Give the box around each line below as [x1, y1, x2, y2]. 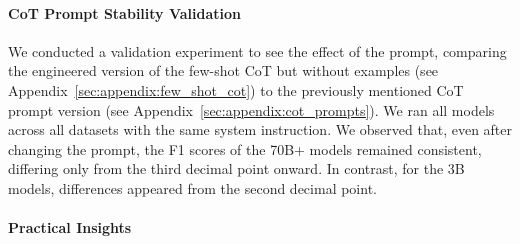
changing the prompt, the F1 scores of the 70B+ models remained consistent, [8, 138, 482, 159]
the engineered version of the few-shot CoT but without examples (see [8, 60, 439, 81]
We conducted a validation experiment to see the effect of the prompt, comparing [8, 40, 507, 61]
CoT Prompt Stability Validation [8, 2, 242, 23]
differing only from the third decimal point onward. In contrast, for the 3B [8, 158, 465, 179]
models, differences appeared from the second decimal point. [8, 177, 377, 198]
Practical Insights [8, 217, 132, 238]
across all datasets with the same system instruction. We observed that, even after [8, 119, 513, 140]
